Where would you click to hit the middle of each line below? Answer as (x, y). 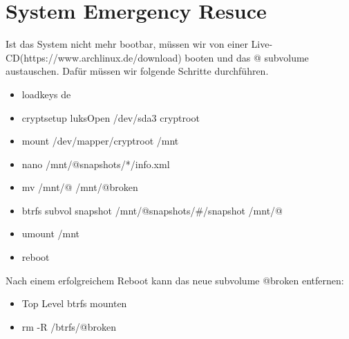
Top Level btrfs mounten (74, 303)
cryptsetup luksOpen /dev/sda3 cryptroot (111, 117)
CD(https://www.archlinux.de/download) (94, 57)
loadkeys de (46, 94)
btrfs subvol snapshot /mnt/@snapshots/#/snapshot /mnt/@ (152, 210)
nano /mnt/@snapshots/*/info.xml (96, 164)
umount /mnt (51, 233)
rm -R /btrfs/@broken (69, 326)
